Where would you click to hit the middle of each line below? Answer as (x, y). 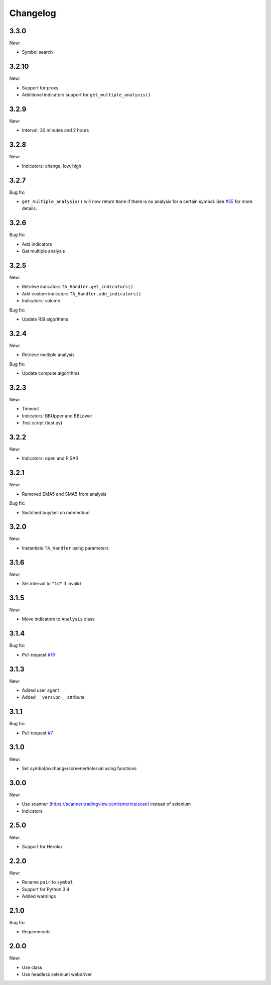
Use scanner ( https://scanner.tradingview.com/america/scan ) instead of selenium (106, 804)
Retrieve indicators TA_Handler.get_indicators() (78, 287)
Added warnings (39, 896)
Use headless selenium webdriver (57, 974)
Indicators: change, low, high (52, 166)
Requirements (36, 932)
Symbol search (37, 52)
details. (29, 208)
